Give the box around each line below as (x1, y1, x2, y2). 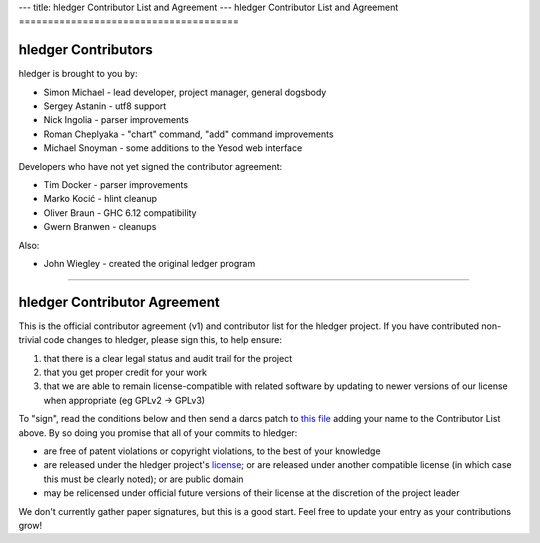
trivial (18, 334, 42, 346)
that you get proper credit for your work (43, 366, 207, 379)
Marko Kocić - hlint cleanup (43, 193, 158, 205)
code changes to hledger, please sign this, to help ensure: (43, 334, 282, 346)
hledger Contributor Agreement (18, 293, 220, 310)
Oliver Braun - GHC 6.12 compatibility (43, 206, 197, 219)
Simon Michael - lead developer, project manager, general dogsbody (43, 86, 327, 98)
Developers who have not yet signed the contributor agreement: (18, 160, 283, 172)
